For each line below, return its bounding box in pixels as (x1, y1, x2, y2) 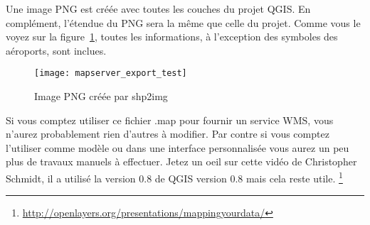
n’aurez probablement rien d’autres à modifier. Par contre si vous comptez (6, 126, 329, 141)
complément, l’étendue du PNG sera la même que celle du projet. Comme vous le (6, 15, 361, 30)
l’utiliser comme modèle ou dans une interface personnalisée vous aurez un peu (6, 140, 349, 155)
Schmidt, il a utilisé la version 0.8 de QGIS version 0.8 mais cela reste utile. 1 (6, 169, 343, 185)
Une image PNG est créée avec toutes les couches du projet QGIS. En (6, 1, 311, 16)
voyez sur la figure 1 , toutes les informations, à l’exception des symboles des (6, 29, 338, 44)
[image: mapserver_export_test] (34, 68, 187, 79)
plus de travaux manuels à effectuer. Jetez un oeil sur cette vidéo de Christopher (6, 154, 357, 169)
